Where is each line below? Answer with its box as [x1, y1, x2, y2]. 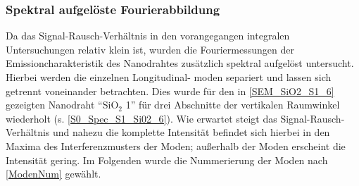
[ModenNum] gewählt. [6, 166, 101, 181]
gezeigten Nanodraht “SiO [6, 97, 119, 112]
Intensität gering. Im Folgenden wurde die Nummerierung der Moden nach [6, 152, 328, 167]
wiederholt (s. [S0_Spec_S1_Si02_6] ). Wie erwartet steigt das [6, 111, 277, 125]
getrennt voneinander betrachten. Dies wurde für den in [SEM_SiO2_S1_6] [6, 83, 334, 98]
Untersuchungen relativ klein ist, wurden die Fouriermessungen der [6, 42, 294, 56]
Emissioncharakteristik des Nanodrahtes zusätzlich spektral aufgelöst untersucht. [6, 56, 354, 70]
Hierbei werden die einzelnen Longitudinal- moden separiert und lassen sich [6, 70, 332, 84]
